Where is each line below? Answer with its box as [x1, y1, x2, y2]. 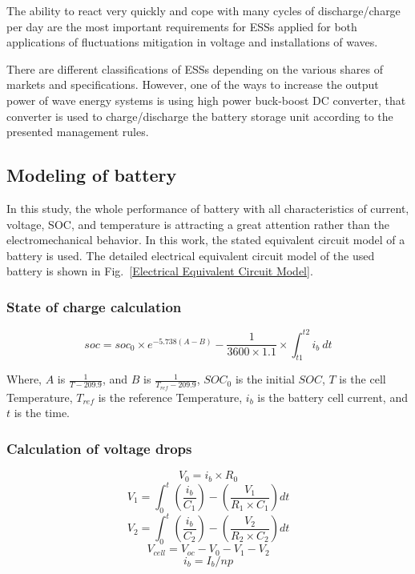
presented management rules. [6, 123, 149, 140]
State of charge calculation [6, 296, 182, 316]
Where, [6, 371, 42, 387]
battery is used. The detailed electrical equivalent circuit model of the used [6, 247, 375, 263]
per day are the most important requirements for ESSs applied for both [6, 18, 357, 34]
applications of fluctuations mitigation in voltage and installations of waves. [6, 34, 378, 50]
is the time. [14, 404, 71, 421]
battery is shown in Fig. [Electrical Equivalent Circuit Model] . [6, 263, 313, 279]
